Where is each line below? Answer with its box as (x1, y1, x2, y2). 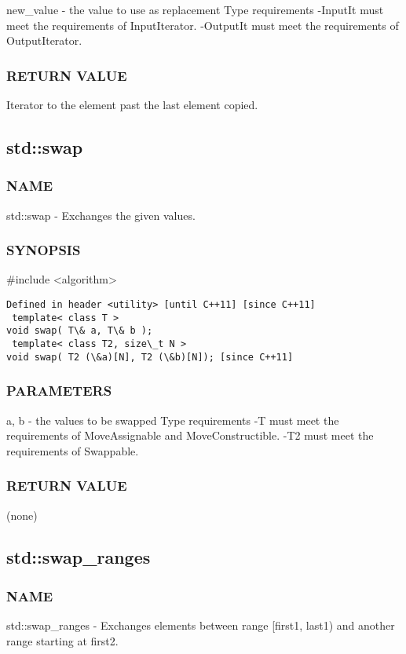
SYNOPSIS (6, 240, 81, 260)
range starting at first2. (6, 632, 119, 649)
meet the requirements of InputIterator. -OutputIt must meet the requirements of (6, 16, 399, 33)
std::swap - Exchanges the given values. (6, 206, 196, 223)
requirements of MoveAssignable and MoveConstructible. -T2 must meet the (6, 427, 374, 444)
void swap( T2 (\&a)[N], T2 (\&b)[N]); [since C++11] (6, 351, 294, 363)
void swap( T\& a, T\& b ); (6, 325, 153, 337)
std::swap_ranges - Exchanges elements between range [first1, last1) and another (6, 617, 395, 634)
